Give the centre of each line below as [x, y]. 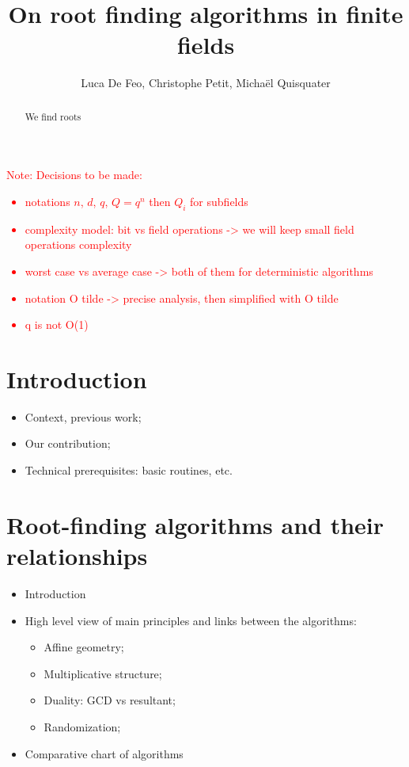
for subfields [219, 201]
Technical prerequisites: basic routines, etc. [129, 470]
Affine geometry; [84, 647]
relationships [77, 555]
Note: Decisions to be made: [74, 175]
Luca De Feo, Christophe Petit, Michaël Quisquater [206, 83]
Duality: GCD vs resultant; [110, 700]
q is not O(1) [57, 324]
